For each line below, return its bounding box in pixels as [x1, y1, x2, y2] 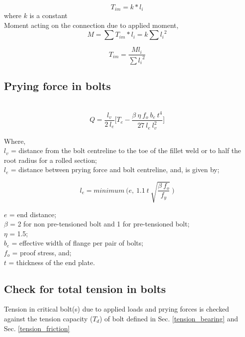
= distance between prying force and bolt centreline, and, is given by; [11, 164, 220, 175]
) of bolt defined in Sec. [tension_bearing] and [99, 313, 238, 323]
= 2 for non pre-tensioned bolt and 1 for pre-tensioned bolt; [10, 219, 190, 229]
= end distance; [9, 209, 56, 219]
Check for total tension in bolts [4, 281, 166, 296]
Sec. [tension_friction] [4, 323, 70, 333]
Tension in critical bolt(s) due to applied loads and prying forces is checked [4, 304, 229, 314]
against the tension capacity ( [4, 313, 93, 323]
